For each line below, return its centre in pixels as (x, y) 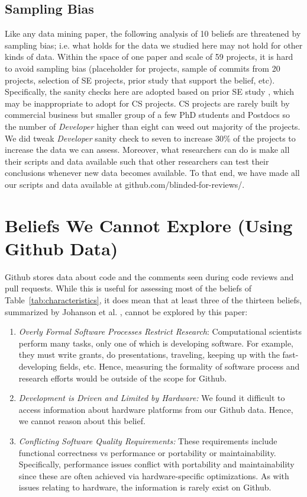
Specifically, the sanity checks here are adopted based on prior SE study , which (150, 92)
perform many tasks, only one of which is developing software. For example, (156, 343)
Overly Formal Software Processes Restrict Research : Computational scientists (160, 331)
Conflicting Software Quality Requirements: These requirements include (148, 440)
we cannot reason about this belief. (82, 421)
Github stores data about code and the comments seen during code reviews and (149, 276)
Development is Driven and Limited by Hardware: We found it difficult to (152, 398)
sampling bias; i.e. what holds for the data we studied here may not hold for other (154, 45)
